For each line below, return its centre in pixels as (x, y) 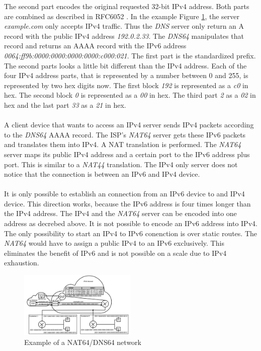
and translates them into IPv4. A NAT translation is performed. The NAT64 (123, 144)
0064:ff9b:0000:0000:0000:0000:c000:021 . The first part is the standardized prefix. (130, 55)
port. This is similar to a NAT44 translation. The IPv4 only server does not (121, 164)
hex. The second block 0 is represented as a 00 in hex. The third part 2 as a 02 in (130, 95)
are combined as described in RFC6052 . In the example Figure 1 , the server (122, 16)
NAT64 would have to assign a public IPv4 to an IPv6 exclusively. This (114, 243)
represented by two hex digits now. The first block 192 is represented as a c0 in (126, 85)
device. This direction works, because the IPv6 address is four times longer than (127, 203)
